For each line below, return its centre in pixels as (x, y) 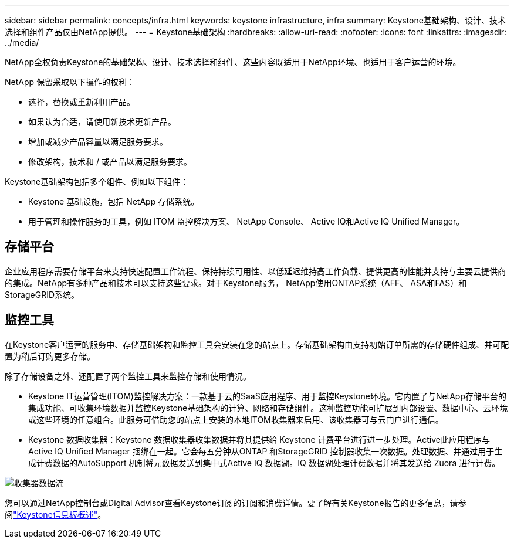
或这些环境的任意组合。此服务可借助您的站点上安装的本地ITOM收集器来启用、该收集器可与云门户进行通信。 (236, 419)
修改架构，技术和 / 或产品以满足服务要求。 (110, 162)
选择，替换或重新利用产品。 (82, 102)
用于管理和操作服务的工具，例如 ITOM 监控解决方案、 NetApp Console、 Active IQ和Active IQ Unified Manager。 (246, 221)
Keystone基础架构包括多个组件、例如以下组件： (97, 181)
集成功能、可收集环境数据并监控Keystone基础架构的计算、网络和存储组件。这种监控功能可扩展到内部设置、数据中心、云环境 (268, 408)
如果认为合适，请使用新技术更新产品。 (102, 122)
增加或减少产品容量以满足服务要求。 (98, 142)
